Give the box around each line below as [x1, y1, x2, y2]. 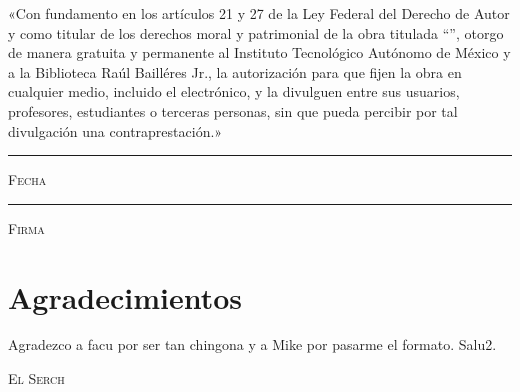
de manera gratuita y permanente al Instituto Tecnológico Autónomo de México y [8, 42, 511, 63]
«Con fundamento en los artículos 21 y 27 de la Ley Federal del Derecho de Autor [8, 3, 510, 23]
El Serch [8, 368, 65, 389]
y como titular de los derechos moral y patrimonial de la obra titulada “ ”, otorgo [8, 22, 504, 43]
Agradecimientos [8, 276, 243, 317]
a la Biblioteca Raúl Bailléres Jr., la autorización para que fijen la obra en [8, 61, 462, 82]
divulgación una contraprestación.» [8, 120, 223, 141]
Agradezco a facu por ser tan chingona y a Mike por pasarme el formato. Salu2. [8, 334, 497, 355]
